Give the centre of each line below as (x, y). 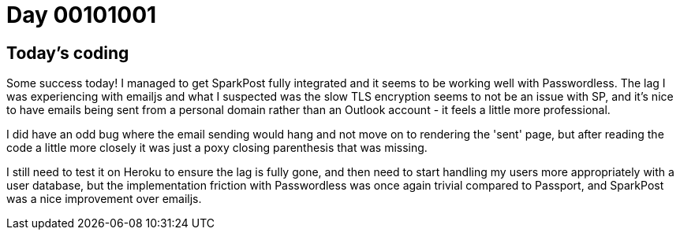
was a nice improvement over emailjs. (104, 199)
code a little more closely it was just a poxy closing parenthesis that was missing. (217, 148)
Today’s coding (68, 53)
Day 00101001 (82, 15)
